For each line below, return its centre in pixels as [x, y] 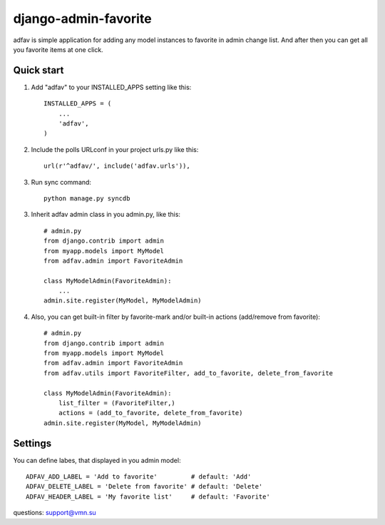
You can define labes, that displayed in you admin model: [97, 460]
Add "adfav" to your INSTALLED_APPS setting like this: [111, 87]
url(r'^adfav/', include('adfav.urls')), [117, 166]
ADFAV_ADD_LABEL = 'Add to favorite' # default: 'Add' [139, 477]
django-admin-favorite [83, 19]
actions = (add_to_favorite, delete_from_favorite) [150, 413]
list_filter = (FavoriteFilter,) [117, 403]
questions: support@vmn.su [55, 513]
